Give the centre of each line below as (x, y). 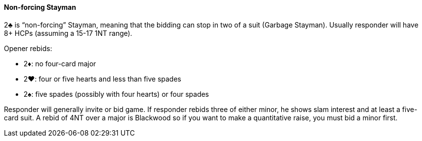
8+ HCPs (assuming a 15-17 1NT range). (68, 33)
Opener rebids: (28, 48)
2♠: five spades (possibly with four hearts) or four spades (116, 94)
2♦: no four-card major (60, 63)
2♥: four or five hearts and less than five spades (103, 79)
